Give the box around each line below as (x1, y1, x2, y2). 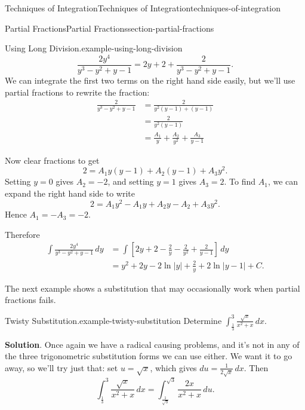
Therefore (5, 228, 40, 240)
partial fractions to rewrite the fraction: (5, 85, 150, 98)
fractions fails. (5, 293, 56, 306)
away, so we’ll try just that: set (5, 361, 118, 374)
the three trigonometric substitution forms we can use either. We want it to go (5, 350, 292, 362)
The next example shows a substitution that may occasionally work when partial (5, 282, 300, 294)
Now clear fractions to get (5, 154, 100, 166)
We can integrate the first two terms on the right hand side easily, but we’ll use (5, 74, 295, 86)
